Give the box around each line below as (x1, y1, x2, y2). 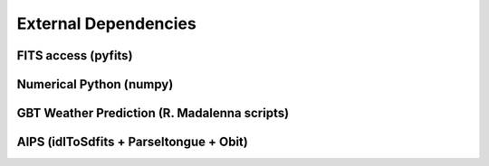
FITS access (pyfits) (16, 48, 133, 63)
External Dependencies (16, 14, 197, 33)
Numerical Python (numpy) (16, 77, 174, 92)
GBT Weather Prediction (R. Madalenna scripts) (16, 106, 290, 121)
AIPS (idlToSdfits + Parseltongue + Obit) (16, 134, 248, 150)
